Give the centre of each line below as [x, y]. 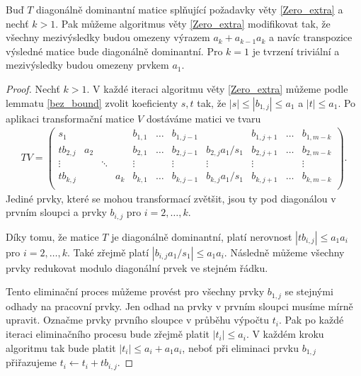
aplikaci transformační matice [70, 118]
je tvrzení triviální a [296, 51]
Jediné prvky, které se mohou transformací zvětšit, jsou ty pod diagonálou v [171, 198]
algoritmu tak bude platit [61, 347]
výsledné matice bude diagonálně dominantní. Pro [114, 51]
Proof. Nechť [33, 88]
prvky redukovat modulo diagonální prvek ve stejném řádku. [137, 267]
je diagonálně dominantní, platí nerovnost [202, 236]
